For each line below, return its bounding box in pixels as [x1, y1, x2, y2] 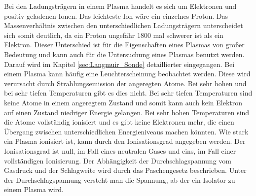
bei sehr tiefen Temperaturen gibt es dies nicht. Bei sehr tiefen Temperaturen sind [4, 88, 253, 98]
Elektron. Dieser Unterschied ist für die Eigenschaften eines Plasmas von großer [4, 39, 245, 50]
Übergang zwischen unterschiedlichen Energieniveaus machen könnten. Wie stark [4, 126, 249, 136]
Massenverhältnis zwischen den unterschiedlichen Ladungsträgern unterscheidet [4, 20, 243, 31]
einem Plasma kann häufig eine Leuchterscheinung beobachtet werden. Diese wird [4, 68, 251, 79]
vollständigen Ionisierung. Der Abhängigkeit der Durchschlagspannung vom [4, 155, 231, 165]
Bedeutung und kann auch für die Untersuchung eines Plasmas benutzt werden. [4, 49, 245, 59]
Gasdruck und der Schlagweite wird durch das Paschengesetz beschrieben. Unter [4, 165, 247, 175]
